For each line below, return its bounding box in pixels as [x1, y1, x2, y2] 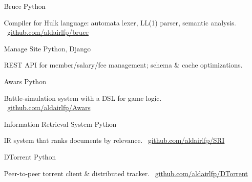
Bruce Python [4, 1, 46, 11]
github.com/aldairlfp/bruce [7, 27, 89, 37]
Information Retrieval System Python [4, 118, 117, 129]
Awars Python [4, 76, 46, 86]
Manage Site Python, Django [4, 43, 91, 53]
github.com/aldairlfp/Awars [7, 102, 91, 113]
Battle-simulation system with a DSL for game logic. [4, 92, 162, 103]
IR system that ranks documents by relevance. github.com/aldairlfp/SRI [4, 135, 225, 145]
